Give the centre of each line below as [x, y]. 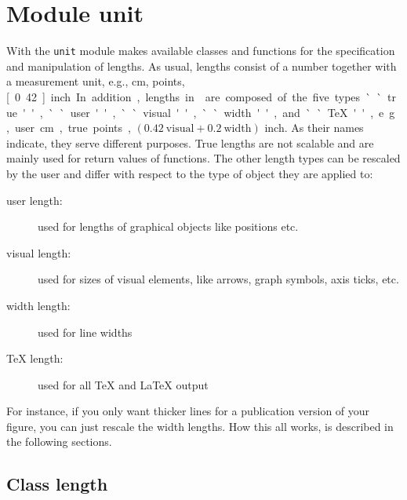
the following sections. [59, 442]
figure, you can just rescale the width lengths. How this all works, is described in [200, 426]
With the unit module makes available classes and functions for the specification [201, 51]
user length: [35, 200]
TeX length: [35, 358]
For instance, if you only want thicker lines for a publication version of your [188, 411]
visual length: [39, 252]
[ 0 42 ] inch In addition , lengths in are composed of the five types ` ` [194, 96]
